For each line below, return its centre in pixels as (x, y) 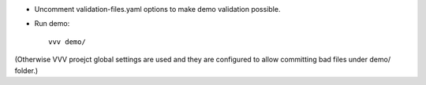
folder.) (26, 70)
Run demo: (52, 24)
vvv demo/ (67, 42)
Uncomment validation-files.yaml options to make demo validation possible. (157, 9)
